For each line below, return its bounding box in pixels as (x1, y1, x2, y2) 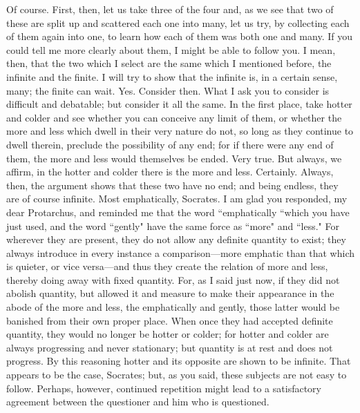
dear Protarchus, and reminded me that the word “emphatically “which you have (6, 204, 350, 219)
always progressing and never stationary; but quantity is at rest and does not (6, 340, 333, 354)
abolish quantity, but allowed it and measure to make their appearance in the (6, 286, 334, 300)
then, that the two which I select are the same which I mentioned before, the (6, 56, 332, 70)
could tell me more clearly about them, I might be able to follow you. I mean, (6, 42, 336, 57)
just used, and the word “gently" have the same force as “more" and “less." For (6, 218, 339, 233)
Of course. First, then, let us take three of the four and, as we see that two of (6, 2, 334, 16)
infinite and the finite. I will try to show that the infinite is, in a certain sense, (6, 69, 338, 84)
